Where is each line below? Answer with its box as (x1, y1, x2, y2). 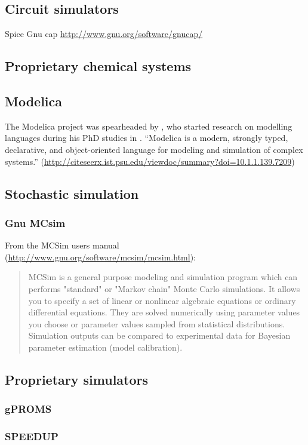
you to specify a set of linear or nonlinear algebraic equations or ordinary (28, 294, 296, 306)
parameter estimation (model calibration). (28, 340, 183, 353)
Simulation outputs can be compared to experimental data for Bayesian (28, 329, 291, 342)
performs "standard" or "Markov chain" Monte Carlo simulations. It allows (28, 282, 300, 294)
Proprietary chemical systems (5, 57, 192, 75)
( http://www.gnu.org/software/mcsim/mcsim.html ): (5, 250, 196, 263)
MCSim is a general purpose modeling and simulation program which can (28, 271, 298, 283)
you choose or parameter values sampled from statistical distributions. (28, 317, 285, 330)
